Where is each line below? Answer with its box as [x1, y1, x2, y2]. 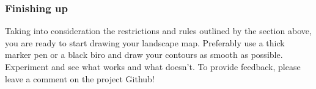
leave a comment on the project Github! [5, 72, 155, 85]
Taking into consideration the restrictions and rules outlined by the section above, [5, 24, 312, 37]
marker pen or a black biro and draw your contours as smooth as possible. [5, 48, 283, 61]
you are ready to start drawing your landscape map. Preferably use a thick [5, 36, 285, 49]
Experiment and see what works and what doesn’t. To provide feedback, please [5, 60, 301, 73]
